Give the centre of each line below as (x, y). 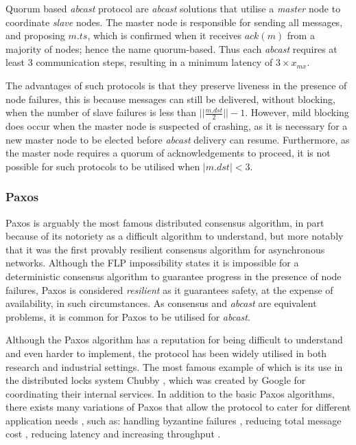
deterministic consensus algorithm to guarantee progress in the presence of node (174, 276)
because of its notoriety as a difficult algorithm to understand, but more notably (175, 236)
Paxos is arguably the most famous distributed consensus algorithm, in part (165, 222)
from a (301, 35)
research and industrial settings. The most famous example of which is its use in (174, 366)
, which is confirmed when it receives (164, 35)
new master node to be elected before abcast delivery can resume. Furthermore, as (178, 139)
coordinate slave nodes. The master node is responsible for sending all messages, (174, 22)
